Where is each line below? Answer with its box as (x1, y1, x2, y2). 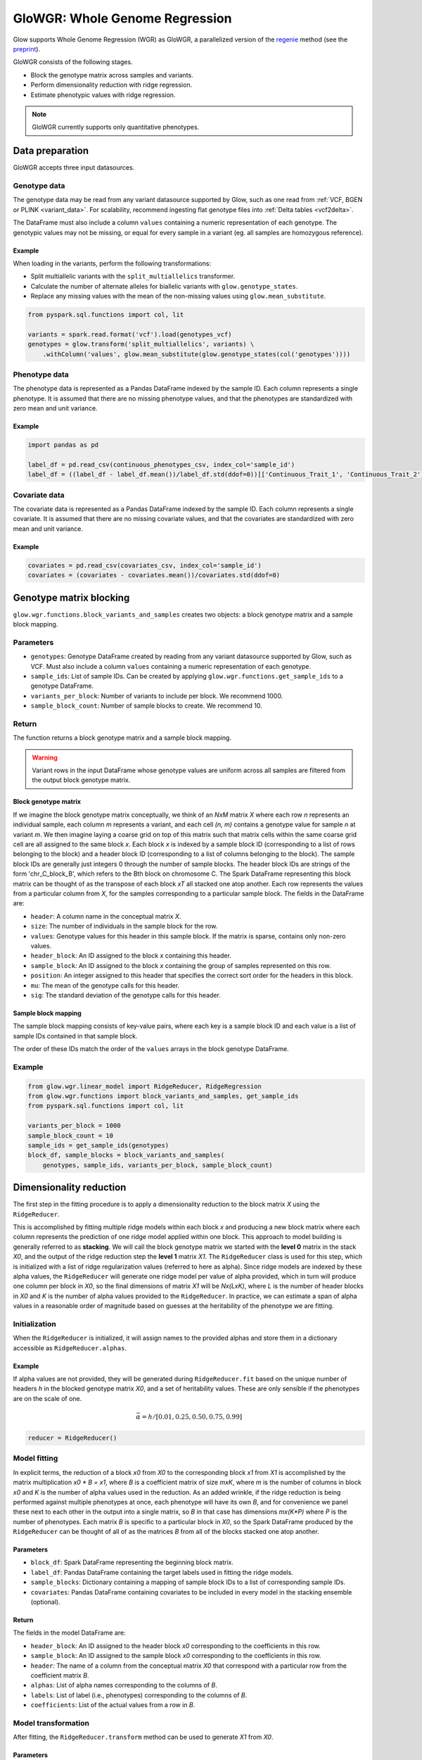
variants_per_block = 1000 (27, 1121, 121, 1130)
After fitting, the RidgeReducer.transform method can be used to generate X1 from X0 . (13, 1733, 274, 1742)
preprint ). (13, 44, 41, 53)
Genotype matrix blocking (13, 591, 130, 603)
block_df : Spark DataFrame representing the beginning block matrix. (30, 1558, 234, 1566)
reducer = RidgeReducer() (27, 1434, 117, 1442)
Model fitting (13, 1454, 58, 1464)
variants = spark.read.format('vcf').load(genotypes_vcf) (27, 330, 232, 338)
